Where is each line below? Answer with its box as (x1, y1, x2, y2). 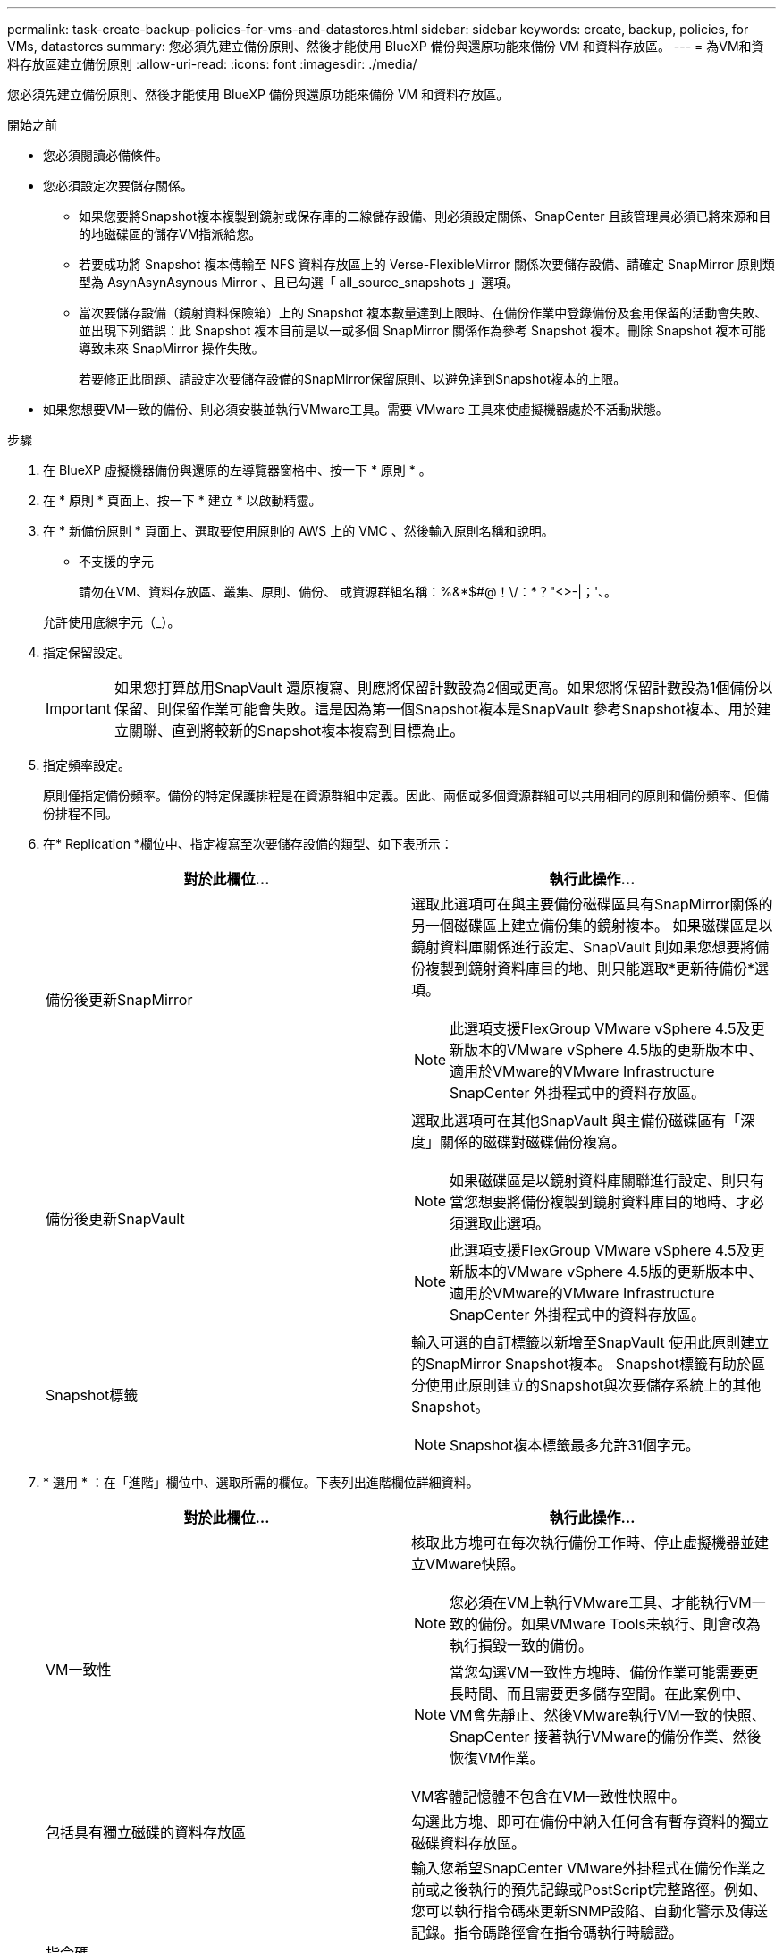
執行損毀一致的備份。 (450, 1636, 594, 1654)
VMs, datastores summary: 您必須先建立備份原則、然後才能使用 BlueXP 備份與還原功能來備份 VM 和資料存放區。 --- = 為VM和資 (7, 38, 764, 54)
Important (46, 699, 111, 717)
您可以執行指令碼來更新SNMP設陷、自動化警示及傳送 (411, 1902, 768, 1920)
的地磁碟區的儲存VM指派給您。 (79, 226, 262, 241)
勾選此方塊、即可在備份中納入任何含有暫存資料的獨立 (411, 1813, 770, 1830)
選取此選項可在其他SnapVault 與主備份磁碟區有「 (411, 1112, 741, 1129)
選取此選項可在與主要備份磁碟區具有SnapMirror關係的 (411, 895, 773, 913)
